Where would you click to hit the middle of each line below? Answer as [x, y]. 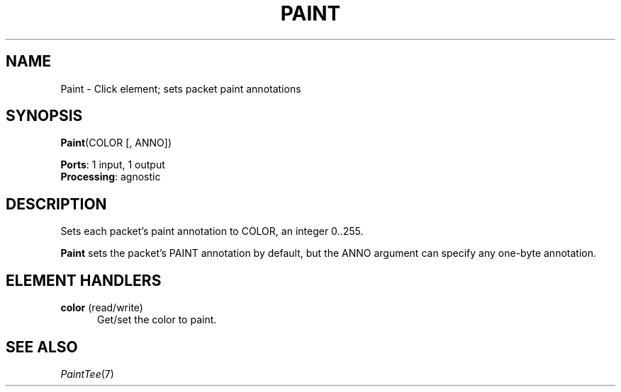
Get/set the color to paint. [157, 320]
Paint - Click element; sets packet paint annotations [181, 88]
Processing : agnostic [111, 177]
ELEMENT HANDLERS [84, 280]
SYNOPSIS [44, 116]
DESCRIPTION [56, 204]
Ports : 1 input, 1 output [113, 165]
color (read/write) [102, 308]
